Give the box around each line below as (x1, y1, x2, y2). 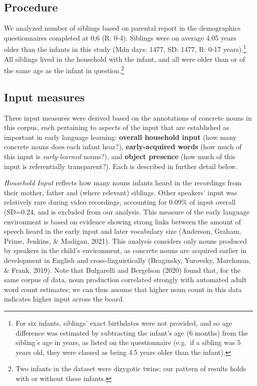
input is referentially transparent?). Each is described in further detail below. (4, 161, 238, 171)
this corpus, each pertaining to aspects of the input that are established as (4, 122, 229, 132)
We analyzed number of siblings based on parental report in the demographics (4, 23, 241, 33)
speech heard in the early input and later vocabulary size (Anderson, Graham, (4, 226, 241, 236)
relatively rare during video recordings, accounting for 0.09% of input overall (4, 197, 236, 207)
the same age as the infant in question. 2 (4, 64, 124, 75)
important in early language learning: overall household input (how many (4, 131, 237, 142)
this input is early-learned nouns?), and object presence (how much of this (4, 151, 236, 162)
